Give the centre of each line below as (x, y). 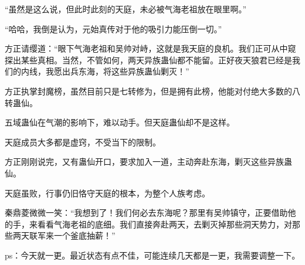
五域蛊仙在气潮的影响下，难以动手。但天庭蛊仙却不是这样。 (120, 122)
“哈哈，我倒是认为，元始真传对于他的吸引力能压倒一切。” (113, 28)
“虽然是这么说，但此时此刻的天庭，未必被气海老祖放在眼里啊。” (126, 9)
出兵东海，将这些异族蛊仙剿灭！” (126, 71)
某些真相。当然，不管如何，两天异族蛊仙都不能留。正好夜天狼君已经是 (156, 60)
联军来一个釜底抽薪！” (72, 235)
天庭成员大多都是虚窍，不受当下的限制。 (83, 142)
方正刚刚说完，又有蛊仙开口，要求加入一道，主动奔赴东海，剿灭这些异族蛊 (148, 162)
